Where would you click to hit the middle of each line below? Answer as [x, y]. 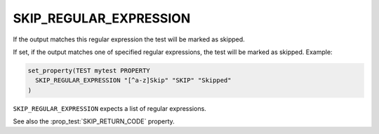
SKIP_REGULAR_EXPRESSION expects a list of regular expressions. [109, 108]
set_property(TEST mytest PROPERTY [89, 71]
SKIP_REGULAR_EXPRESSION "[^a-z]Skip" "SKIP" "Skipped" [133, 80]
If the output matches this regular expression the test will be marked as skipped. [129, 39]
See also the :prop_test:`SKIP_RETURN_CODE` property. [94, 121]
